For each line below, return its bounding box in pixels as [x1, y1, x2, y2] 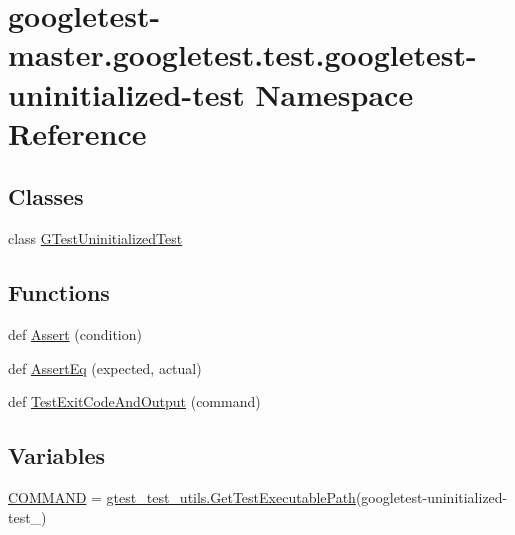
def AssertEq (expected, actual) [8, 357, 202, 378]
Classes [8, 181, 84, 212]
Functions [8, 277, 110, 308]
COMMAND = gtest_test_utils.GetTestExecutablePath [8, 486, 356, 507]
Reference [8, 112, 147, 153]
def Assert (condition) [8, 323, 142, 344]
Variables [8, 440, 106, 471]
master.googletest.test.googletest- [8, 34, 477, 75]
